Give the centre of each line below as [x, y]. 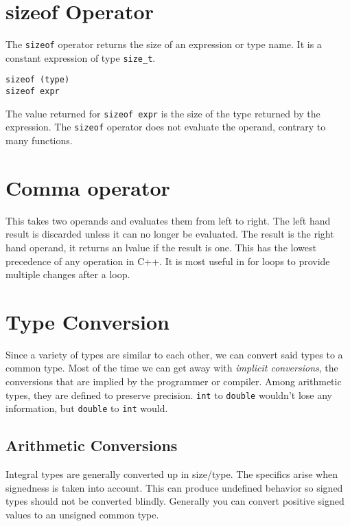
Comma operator [88, 187]
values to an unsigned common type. [82, 514]
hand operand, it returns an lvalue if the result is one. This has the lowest [161, 247]
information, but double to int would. [87, 408]
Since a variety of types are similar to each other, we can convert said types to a [174, 354]
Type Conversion [87, 321]
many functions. [39, 140]
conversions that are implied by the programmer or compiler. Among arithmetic [174, 381]
